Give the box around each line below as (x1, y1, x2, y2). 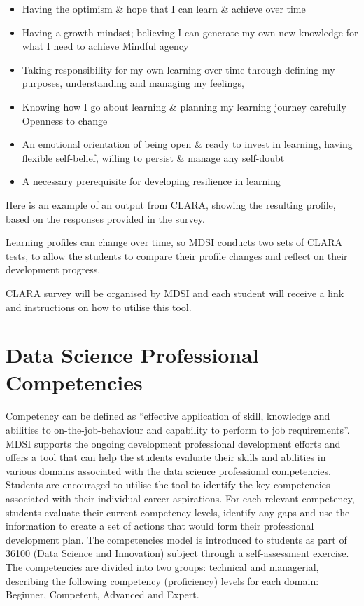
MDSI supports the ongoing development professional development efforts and (6, 436, 341, 450)
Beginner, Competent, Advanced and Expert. (6, 587, 199, 602)
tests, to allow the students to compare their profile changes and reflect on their (6, 248, 348, 263)
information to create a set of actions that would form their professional (6, 518, 314, 533)
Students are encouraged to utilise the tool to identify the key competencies (6, 477, 330, 492)
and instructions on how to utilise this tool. (6, 299, 192, 314)
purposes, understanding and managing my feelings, (22, 76, 244, 90)
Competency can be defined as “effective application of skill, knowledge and (6, 408, 330, 423)
